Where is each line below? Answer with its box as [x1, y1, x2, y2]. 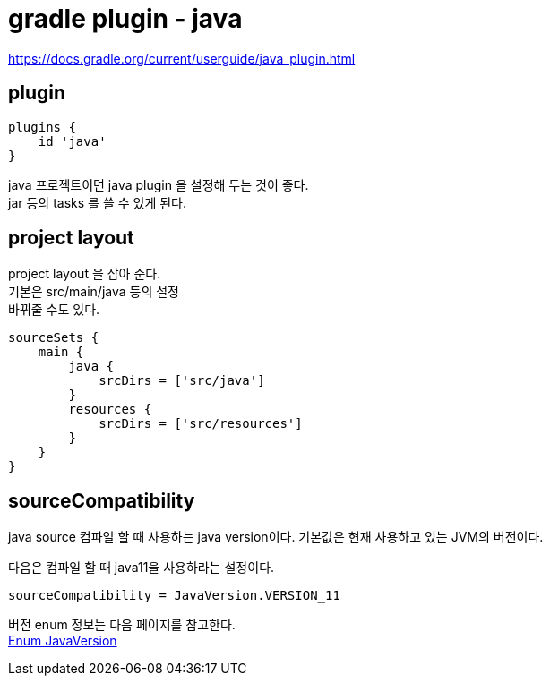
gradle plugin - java [8, 4, 243, 34]
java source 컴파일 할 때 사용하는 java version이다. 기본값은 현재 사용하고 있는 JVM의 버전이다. [8, 529, 544, 545]
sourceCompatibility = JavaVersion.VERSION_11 [8, 588, 340, 603]
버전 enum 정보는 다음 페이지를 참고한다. [8, 617, 236, 633]
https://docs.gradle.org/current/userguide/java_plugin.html [8, 50, 356, 66]
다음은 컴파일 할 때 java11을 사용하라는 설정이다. [8, 559, 275, 576]
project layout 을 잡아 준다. [8, 266, 161, 282]
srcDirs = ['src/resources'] [99, 416, 303, 431]
